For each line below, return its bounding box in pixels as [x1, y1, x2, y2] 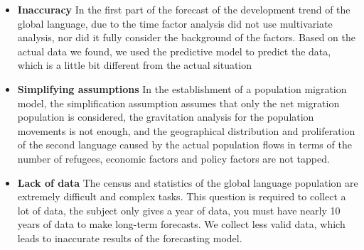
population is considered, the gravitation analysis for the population [17, 109, 314, 124]
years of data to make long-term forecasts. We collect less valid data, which [17, 217, 346, 232]
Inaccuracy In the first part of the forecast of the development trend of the [17, 2, 350, 16]
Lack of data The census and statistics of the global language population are [17, 175, 358, 190]
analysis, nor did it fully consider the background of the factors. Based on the [17, 30, 356, 45]
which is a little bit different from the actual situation [17, 58, 252, 72]
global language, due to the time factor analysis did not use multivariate [17, 16, 333, 31]
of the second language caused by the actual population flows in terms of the [17, 137, 352, 152]
